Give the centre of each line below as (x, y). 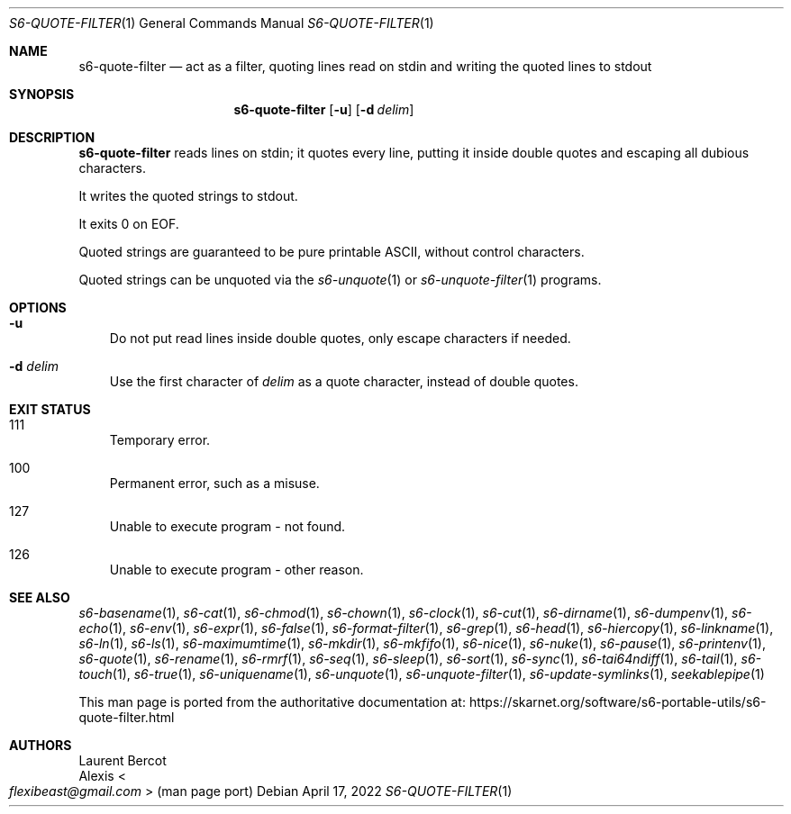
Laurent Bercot (123, 760)
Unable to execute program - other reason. (236, 570)
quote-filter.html (127, 717)
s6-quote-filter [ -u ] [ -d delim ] (324, 109)
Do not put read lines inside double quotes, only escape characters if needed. (340, 338)
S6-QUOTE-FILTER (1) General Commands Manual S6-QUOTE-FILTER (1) (222, 23)
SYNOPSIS (42, 94)
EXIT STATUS (50, 409)
